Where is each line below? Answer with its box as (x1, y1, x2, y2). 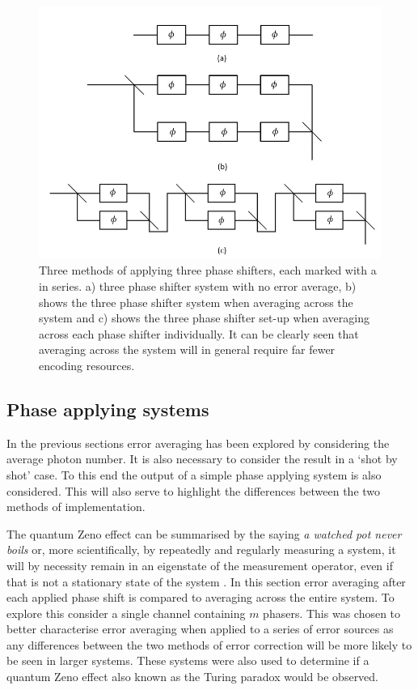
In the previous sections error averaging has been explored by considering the (6, 434, 390, 451)
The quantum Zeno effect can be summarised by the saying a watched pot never (6, 525, 402, 542)
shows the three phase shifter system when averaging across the (39, 293, 353, 310)
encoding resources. (39, 356, 135, 373)
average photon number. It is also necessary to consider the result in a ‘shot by (6, 450, 398, 467)
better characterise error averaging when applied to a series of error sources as (6, 620, 394, 637)
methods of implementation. (6, 498, 146, 515)
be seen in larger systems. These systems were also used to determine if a (6, 652, 369, 669)
